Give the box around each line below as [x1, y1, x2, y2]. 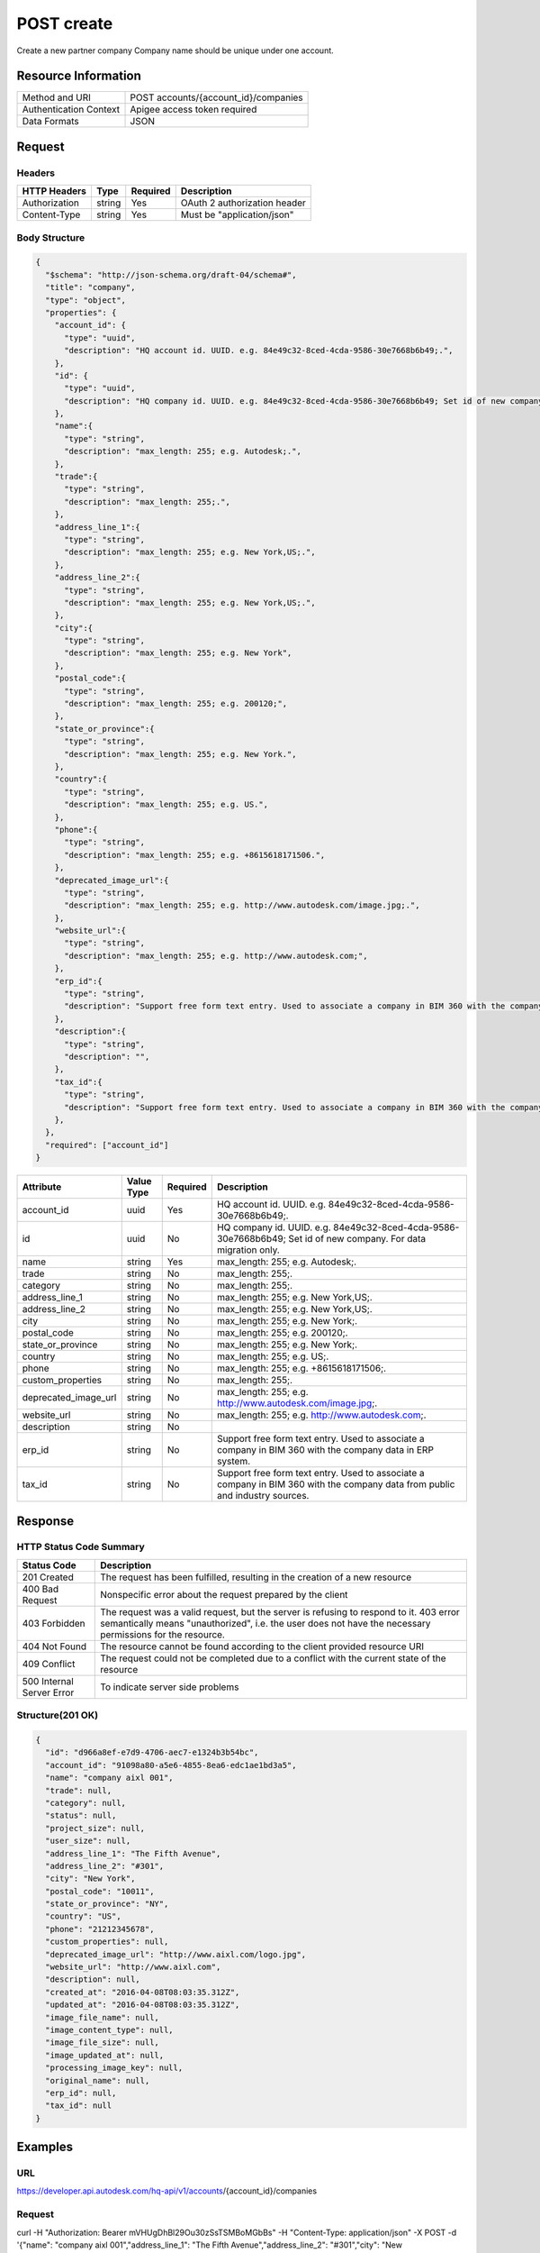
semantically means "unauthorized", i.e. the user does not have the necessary [100, 1617, 431, 1629]
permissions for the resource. [100, 1628, 225, 1640]
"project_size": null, [45, 1823, 146, 1833]
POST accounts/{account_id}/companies [130, 91, 303, 104]
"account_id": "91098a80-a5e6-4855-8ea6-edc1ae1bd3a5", [45, 1760, 297, 1770]
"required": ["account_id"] [45, 1140, 169, 1150]
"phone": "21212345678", [45, 1924, 155, 1934]
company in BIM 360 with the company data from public [216, 1478, 455, 1491]
